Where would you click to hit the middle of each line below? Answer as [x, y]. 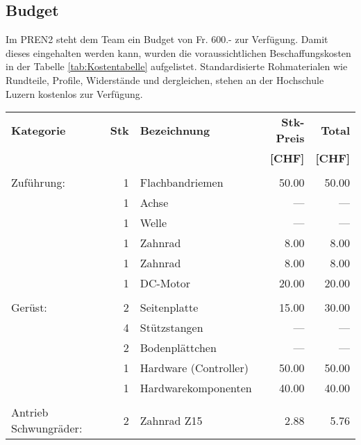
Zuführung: [38, 183]
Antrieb [30, 412]
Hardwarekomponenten [196, 388]
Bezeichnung [175, 130]
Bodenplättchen [178, 348]
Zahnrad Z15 [171, 420]
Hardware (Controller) [194, 368]
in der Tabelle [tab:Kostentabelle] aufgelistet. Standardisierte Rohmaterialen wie [177, 66]
